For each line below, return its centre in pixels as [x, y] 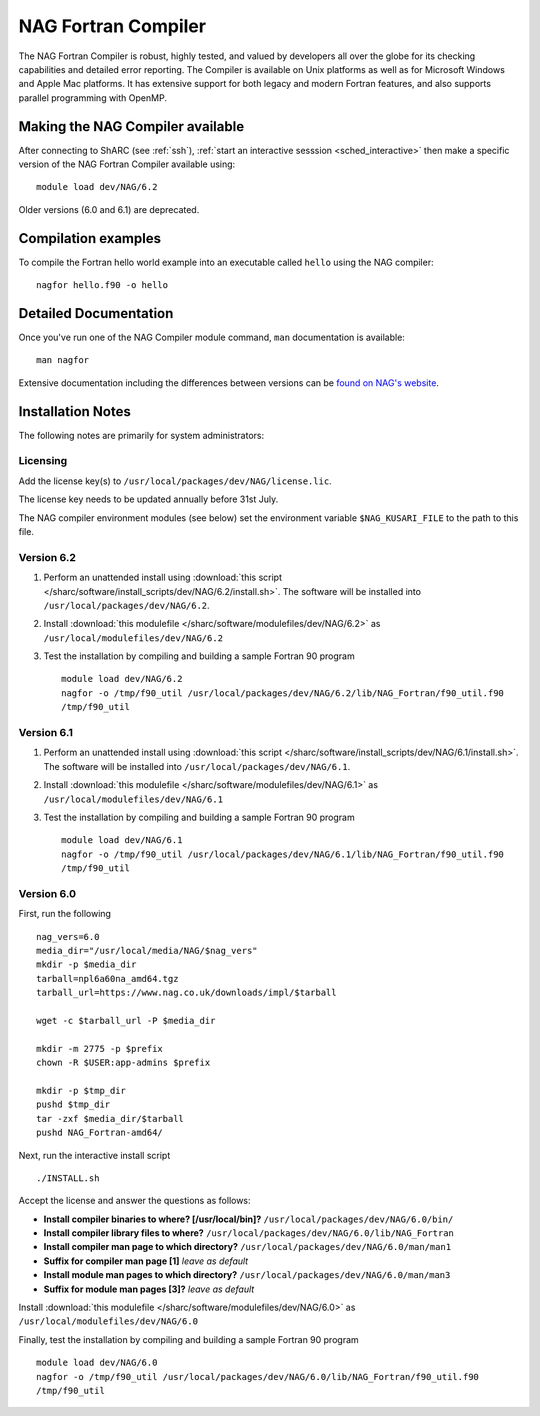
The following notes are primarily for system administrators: [141, 435]
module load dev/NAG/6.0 [97, 1363]
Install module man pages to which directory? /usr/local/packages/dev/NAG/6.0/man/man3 [247, 1275]
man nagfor [63, 360]
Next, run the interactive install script [94, 1155]
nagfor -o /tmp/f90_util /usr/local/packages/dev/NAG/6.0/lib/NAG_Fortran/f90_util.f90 [258, 1376]
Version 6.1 [46, 733]
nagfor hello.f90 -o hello [102, 285]
